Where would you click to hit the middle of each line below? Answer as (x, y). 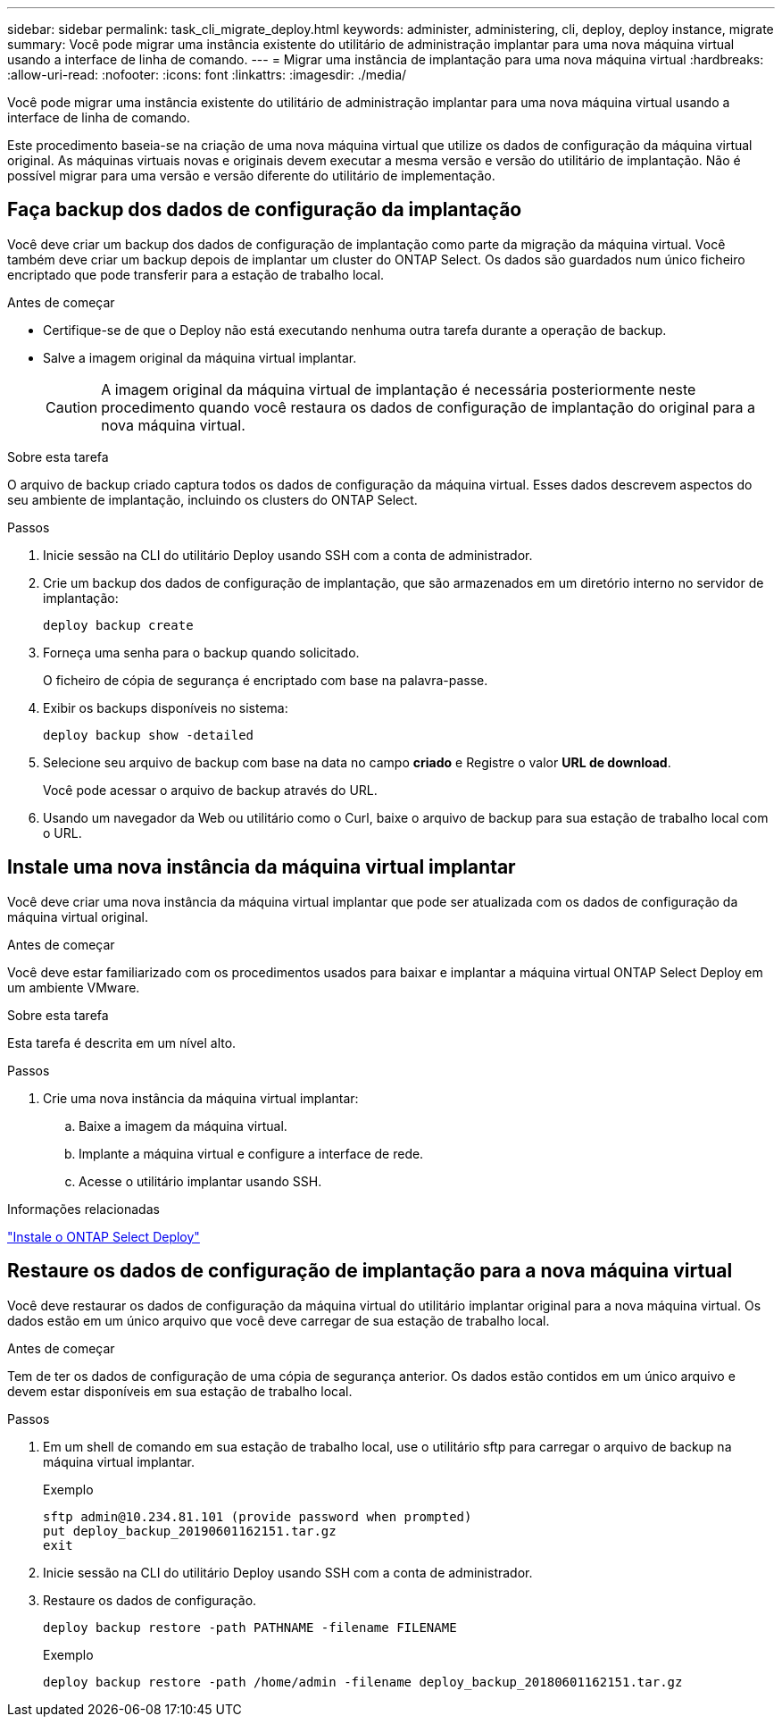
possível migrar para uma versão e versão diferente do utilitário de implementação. (251, 176)
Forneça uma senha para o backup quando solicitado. (201, 652)
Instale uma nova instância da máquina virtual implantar (262, 867)
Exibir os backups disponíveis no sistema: (166, 707)
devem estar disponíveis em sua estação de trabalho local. (180, 1391)
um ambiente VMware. (74, 987)
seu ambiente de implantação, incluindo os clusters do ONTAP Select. (212, 499)
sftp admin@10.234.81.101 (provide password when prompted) (258, 1516)
